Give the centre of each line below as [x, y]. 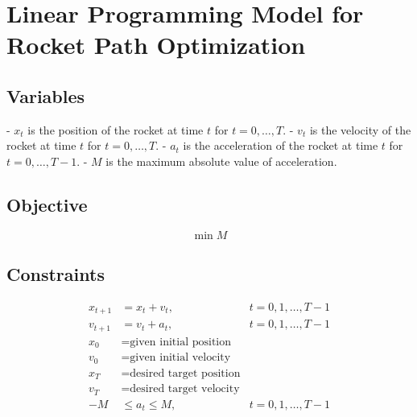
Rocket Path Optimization [156, 45]
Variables [46, 95]
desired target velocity [185, 389]
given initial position [181, 342]
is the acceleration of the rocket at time [281, 145]
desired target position [185, 373]
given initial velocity [180, 358]
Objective [47, 204]
